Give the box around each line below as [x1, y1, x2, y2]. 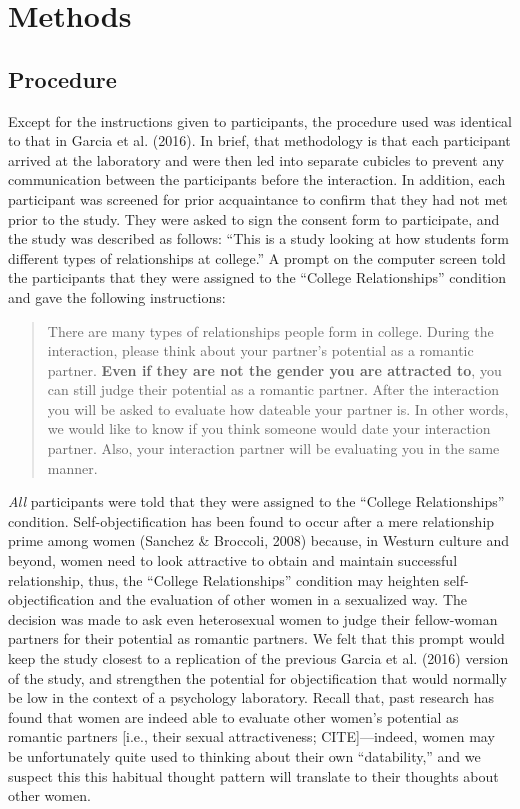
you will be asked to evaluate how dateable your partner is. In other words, [47, 398, 509, 419]
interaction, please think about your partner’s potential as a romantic [47, 340, 474, 361]
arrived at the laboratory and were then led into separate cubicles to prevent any [8, 149, 505, 170]
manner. [47, 457, 98, 478]
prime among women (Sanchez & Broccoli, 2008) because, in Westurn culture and [8, 530, 509, 551]
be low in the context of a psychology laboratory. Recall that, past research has [8, 687, 494, 708]
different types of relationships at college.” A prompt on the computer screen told [8, 247, 506, 268]
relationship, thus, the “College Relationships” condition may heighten [8, 569, 440, 590]
